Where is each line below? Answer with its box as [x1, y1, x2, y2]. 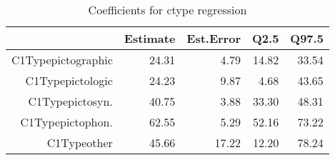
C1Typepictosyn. [28, 93, 113, 109]
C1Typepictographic [11, 51, 113, 68]
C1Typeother [46, 134, 113, 151]
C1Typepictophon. [20, 114, 113, 130]
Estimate [124, 30, 176, 46]
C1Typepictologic [25, 72, 113, 89]
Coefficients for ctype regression [88, 1, 247, 18]
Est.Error [186, 30, 241, 46]
